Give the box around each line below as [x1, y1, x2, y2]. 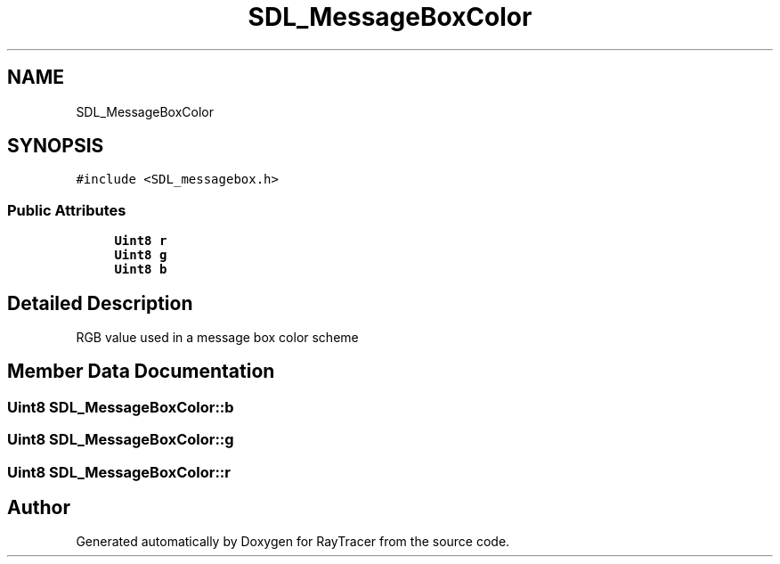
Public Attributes [7, 200, 126, 219]
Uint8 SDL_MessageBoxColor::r [7, 462, 231, 481]
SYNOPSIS [7, 135, 104, 158]
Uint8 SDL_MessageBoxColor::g [7, 430, 234, 449]
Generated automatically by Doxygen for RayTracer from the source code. [76, 534, 510, 550]
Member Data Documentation [7, 360, 275, 383]
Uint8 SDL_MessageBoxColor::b [7, 397, 234, 416]
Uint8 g [114, 248, 167, 263]
